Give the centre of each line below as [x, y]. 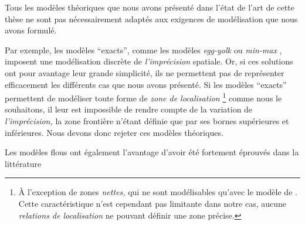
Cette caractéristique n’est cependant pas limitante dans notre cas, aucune [152, 203]
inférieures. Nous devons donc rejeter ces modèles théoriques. [114, 132]
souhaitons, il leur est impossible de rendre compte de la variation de [129, 109]
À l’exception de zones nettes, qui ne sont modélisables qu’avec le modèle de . [158, 192]
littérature [23, 163]
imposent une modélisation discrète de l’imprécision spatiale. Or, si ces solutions [149, 61]
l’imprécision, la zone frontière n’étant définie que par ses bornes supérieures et [147, 121]
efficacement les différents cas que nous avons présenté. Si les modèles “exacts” [146, 84]
